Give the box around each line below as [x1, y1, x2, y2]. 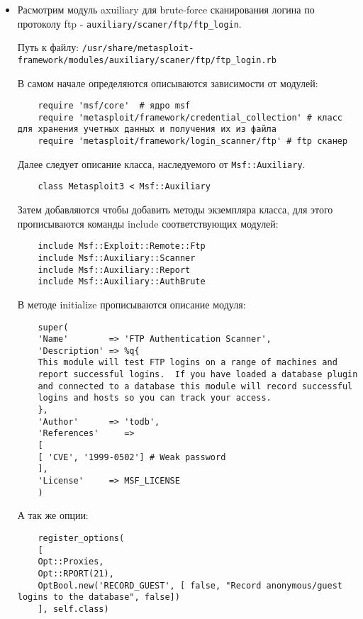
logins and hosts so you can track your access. [38, 393, 272, 403]
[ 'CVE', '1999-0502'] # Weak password [38, 452, 226, 462]
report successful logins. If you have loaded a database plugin [38, 369, 358, 380]
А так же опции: [17, 508, 89, 523]
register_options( [38, 532, 125, 543]
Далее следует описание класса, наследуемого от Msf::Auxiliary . [17, 156, 306, 171]
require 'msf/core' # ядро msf [38, 101, 191, 111]
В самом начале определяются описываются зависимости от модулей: [17, 75, 318, 90]
